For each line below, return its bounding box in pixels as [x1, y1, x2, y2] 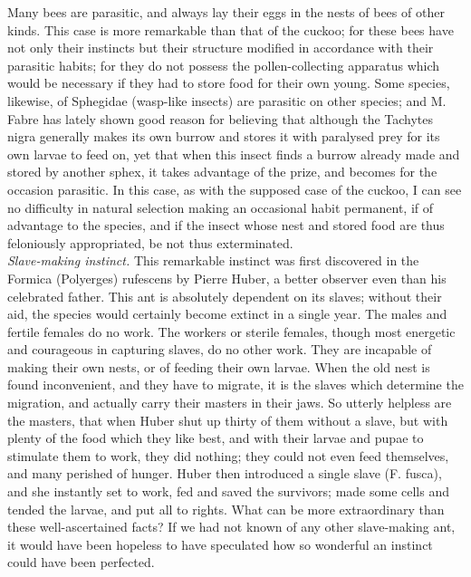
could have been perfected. [7, 553, 155, 572]
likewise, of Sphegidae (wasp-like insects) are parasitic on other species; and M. [7, 91, 447, 110]
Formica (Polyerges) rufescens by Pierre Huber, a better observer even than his [7, 268, 447, 287]
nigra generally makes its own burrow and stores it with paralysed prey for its [7, 127, 440, 146]
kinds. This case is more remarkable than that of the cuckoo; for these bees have [7, 20, 454, 39]
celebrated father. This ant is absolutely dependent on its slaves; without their [7, 286, 442, 305]
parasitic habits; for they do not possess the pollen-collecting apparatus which [7, 55, 440, 74]
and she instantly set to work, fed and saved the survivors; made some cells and [7, 482, 449, 501]
